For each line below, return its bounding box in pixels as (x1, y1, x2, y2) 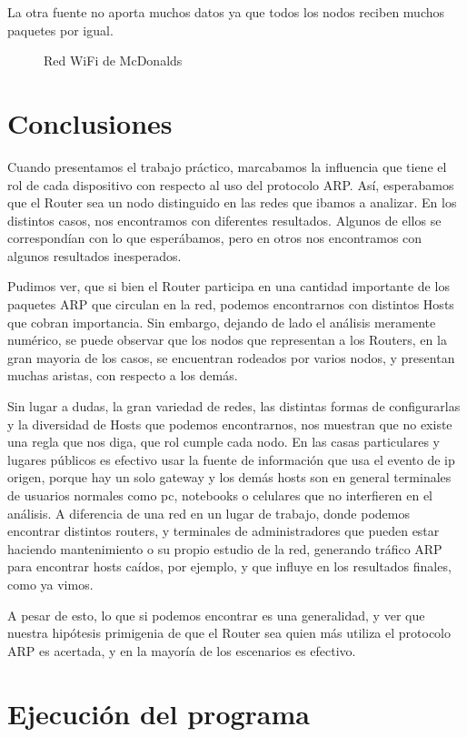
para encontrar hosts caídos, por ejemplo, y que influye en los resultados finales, (7, 557, 452, 576)
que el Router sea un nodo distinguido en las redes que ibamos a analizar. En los (7, 193, 457, 212)
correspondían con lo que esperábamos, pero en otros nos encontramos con (7, 228, 422, 247)
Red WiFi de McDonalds (44, 51, 183, 70)
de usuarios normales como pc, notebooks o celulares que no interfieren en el (7, 486, 432, 504)
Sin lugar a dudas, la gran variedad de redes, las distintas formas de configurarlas (7, 397, 461, 416)
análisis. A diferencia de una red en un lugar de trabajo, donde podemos (7, 503, 410, 522)
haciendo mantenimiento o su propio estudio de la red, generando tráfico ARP (7, 539, 442, 558)
